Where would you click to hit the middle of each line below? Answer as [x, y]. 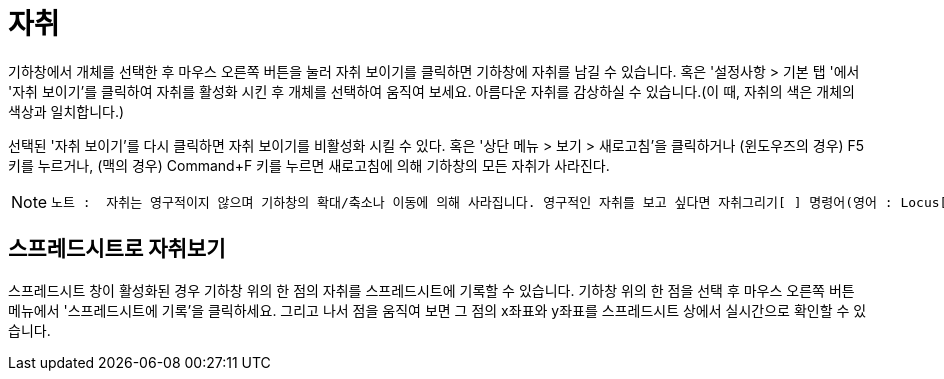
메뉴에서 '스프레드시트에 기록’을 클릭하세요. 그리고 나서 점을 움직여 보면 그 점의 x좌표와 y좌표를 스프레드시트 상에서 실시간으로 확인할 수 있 [437, 310]
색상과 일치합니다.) [66, 111]
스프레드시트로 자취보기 [117, 249]
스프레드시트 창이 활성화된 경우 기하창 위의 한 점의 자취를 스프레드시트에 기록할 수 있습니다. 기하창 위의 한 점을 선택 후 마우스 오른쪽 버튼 [431, 290]
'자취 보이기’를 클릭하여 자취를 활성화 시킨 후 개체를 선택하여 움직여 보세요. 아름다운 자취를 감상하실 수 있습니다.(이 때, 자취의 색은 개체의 [431, 91]
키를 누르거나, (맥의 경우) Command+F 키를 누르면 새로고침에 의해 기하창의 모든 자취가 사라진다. [309, 165]
